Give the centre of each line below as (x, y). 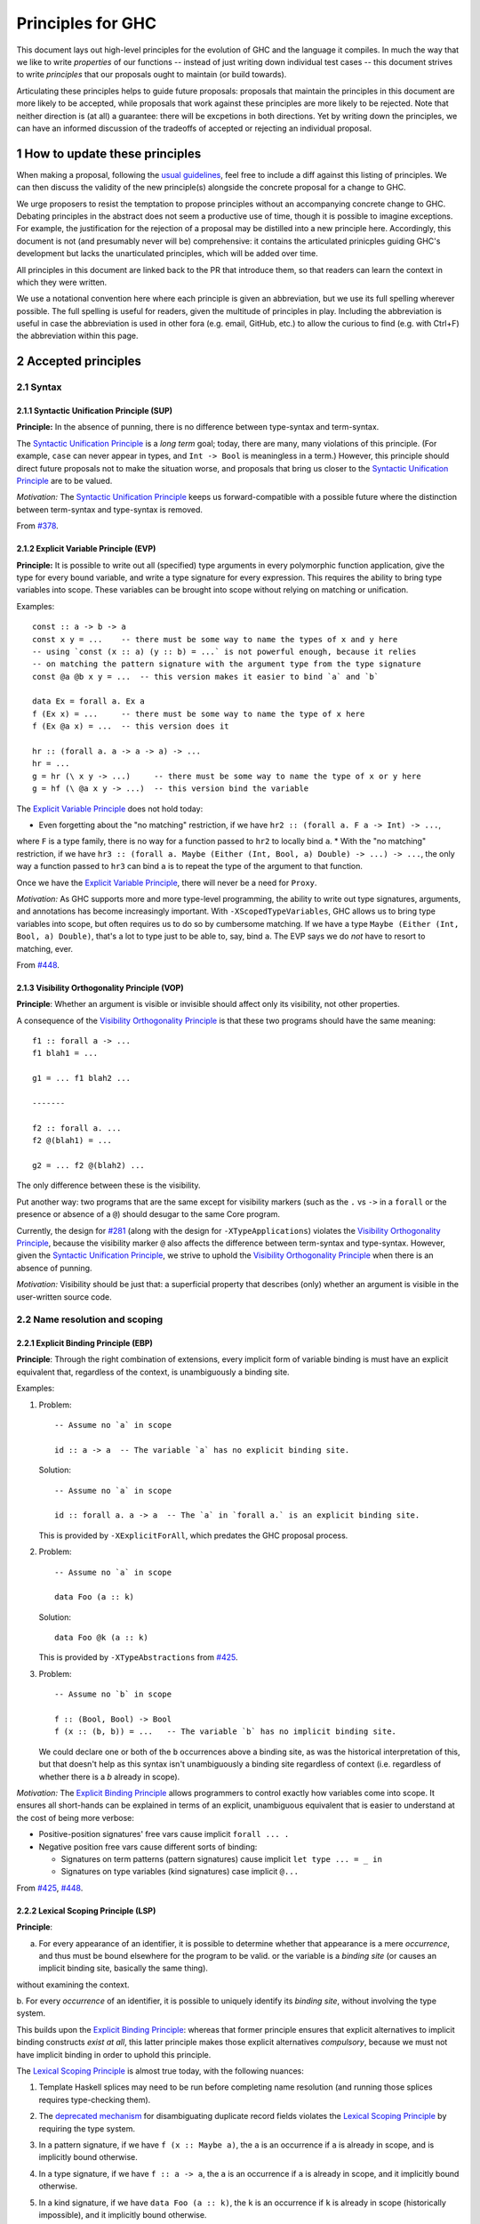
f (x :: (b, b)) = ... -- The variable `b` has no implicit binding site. (226, 1732)
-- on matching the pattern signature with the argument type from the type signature (227, 664)
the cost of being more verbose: (76, 1817)
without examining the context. (73, 1985)
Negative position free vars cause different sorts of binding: (148, 1847)
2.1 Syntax (39, 387)
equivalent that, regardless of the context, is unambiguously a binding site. (153, 1372)
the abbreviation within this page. (77, 336)
